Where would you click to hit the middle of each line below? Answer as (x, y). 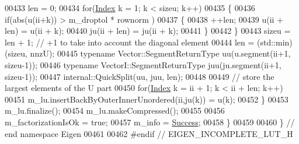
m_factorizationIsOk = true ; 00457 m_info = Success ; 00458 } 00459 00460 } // (150, 122)
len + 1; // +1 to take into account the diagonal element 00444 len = (130, 42)
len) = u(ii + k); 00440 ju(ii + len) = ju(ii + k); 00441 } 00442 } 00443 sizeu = (148, 31)
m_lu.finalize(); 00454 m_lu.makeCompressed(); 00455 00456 (115, 110)
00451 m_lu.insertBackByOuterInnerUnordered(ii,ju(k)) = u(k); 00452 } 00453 (147, 99)
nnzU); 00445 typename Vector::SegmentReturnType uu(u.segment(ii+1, (160, 53)
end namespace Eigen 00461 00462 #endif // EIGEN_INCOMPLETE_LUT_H (149, 133)
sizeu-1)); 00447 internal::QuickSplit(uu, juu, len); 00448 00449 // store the (140, 76)
